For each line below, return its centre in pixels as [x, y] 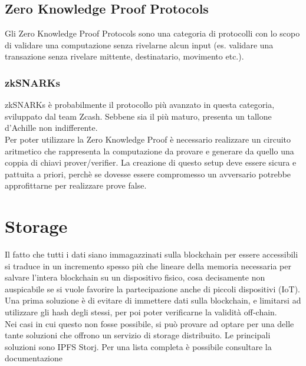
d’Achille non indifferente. [51, 128]
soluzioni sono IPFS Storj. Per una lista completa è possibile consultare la [138, 346]
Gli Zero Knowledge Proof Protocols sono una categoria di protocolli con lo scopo [152, 33]
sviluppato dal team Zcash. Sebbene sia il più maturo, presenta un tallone [138, 116]
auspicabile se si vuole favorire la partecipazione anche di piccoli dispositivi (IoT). [153, 288]
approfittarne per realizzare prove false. [76, 185]
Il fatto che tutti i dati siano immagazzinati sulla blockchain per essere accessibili [152, 254]
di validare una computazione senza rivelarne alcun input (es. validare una [139, 44]
